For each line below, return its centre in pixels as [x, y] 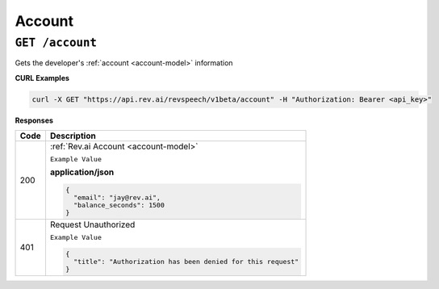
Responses [34, 120]
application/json [82, 172]
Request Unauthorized [92, 224]
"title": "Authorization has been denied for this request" [186, 261]
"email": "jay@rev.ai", [117, 198]
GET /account [56, 43]
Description [73, 136]
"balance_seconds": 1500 [119, 205]
